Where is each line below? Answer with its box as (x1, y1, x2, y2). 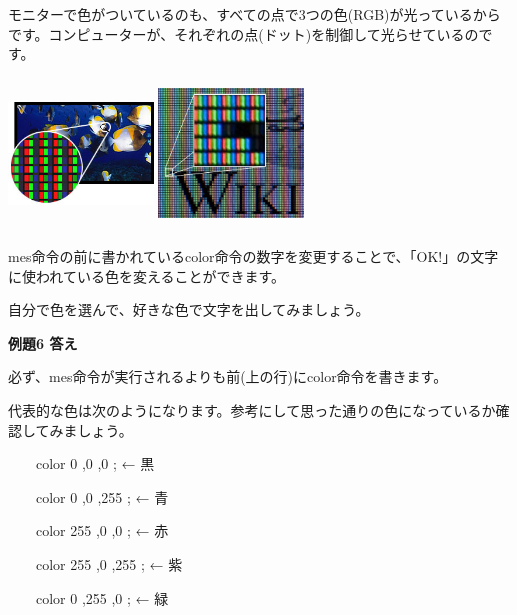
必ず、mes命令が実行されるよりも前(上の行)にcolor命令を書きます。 (8, 366, 448, 387)
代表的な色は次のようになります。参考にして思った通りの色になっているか (8, 400, 496, 421)
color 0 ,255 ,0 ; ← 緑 (35, 587, 169, 608)
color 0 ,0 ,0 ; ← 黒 (35, 453, 155, 474)
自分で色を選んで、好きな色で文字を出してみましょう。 (8, 299, 370, 320)
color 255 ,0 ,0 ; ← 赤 (35, 520, 169, 541)
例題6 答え (8, 332, 78, 353)
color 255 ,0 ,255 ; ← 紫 (35, 554, 183, 575)
